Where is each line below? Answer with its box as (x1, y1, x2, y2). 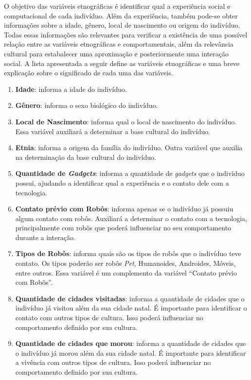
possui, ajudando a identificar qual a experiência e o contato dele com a (15, 177, 229, 188)
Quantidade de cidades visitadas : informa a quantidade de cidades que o (15, 293, 245, 303)
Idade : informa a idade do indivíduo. (15, 84, 127, 94)
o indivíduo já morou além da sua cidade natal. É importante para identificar (15, 347, 246, 358)
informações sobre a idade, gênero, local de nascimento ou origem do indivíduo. (4, 20, 240, 30)
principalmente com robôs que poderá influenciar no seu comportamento (15, 223, 232, 233)
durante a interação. (15, 232, 75, 242)
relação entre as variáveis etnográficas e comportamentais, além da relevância (4, 39, 233, 49)
